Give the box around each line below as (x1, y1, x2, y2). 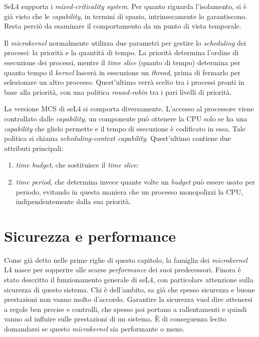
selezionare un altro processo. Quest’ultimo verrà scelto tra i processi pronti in (4, 77, 244, 87)
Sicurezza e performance (4, 225, 176, 246)
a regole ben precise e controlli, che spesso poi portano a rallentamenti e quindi (4, 303, 247, 314)
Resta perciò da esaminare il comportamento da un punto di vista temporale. (4, 21, 241, 31)
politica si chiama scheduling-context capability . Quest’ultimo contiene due (4, 133, 231, 143)
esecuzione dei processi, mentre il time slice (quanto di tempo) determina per (4, 57, 240, 67)
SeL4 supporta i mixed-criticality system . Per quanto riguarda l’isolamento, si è (4, 1, 247, 11)
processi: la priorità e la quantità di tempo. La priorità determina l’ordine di (4, 47, 239, 58)
